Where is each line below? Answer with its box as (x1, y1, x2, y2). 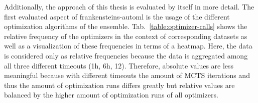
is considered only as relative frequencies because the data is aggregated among (4, 50, 248, 60)
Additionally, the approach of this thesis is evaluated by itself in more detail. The (4, 1, 254, 11)
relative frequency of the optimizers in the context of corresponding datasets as (4, 30, 247, 41)
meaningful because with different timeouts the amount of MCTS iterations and (4, 70, 250, 80)
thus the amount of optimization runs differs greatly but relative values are (4, 79, 235, 90)
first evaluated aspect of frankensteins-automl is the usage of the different (4, 11, 230, 21)
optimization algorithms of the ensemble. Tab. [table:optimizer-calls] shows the (4, 21, 247, 31)
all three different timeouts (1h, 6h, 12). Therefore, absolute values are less (4, 60, 234, 70)
